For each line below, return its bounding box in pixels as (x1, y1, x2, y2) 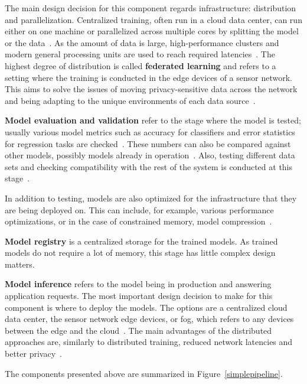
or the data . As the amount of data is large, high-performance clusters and (5, 36, 279, 48)
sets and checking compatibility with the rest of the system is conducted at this (5, 160, 293, 173)
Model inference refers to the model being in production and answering (5, 278, 272, 290)
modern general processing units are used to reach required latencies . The (5, 48, 275, 60)
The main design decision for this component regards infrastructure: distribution (5, 2, 296, 14)
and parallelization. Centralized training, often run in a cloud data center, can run (5, 13, 302, 25)
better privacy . (5, 347, 62, 360)
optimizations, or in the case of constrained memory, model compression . (5, 215, 272, 227)
